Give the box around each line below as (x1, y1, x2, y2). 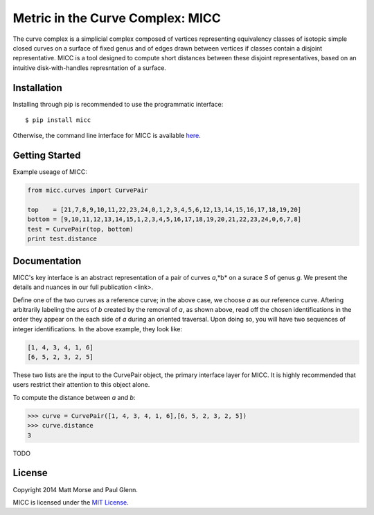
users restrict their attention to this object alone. (12, 381, 150, 389)
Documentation (12, 255, 82, 267)
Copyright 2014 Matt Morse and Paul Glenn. (12, 485, 139, 494)
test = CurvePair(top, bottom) (27, 225, 134, 233)
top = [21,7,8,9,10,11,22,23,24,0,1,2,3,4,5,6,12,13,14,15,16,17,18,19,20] (27, 206, 301, 214)
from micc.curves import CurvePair (27, 186, 148, 194)
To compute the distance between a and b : (12, 393, 136, 401)
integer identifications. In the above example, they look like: (12, 324, 183, 333)
